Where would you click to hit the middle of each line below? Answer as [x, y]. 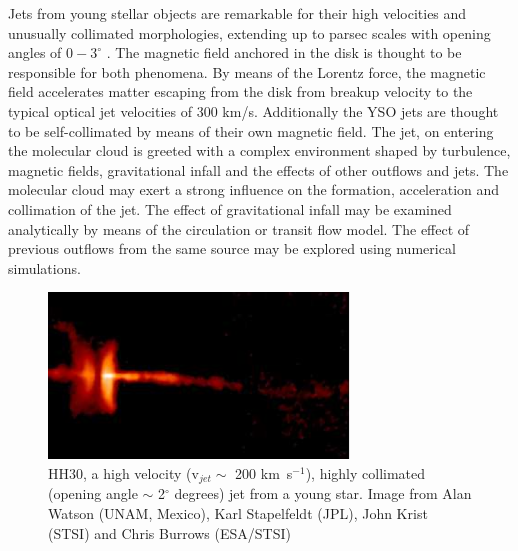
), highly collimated [365, 473]
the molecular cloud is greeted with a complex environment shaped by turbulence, [259, 150]
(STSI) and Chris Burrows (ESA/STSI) [169, 532]
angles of [35, 52]
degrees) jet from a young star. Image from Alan [323, 493]
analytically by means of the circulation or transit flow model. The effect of [239, 228]
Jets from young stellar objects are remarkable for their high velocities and [237, 13]
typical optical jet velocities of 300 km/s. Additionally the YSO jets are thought [253, 110]
